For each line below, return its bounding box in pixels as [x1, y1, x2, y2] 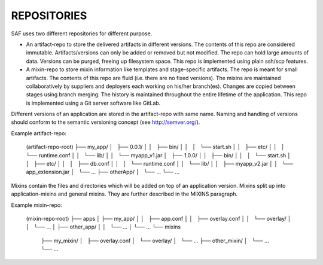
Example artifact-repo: [11, 129, 67, 137]
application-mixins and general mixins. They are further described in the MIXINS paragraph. [11, 190, 238, 197]
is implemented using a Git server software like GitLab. [26, 99, 161, 106]
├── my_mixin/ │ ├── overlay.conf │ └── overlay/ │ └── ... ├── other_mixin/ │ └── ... [41, 237, 269, 244]
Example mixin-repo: [11, 201, 62, 209]
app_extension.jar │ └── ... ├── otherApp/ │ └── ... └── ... [26, 168, 179, 176]
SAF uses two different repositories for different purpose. [11, 30, 153, 37]
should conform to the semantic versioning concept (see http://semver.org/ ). [11, 118, 200, 126]
